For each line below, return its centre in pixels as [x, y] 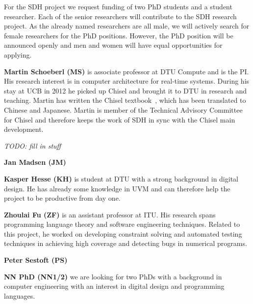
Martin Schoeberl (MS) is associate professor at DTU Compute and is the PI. [126, 71]
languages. [20, 295]
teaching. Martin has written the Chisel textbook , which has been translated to [125, 100]
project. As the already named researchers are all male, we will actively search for [127, 26]
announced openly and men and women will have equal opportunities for [113, 45]
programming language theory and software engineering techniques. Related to [122, 224]
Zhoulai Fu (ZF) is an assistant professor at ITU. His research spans [110, 214]
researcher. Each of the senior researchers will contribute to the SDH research [120, 16]
